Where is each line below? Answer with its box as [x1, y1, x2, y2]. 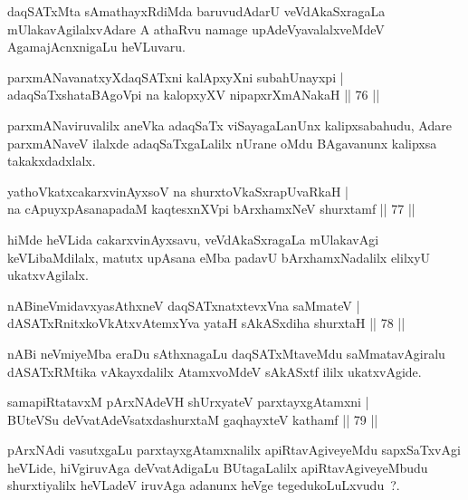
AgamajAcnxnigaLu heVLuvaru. [7, 37, 186, 56]
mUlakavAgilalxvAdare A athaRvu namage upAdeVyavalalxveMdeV [7, 19, 385, 38]
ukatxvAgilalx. [7, 265, 89, 284]
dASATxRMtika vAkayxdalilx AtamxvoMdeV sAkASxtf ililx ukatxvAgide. [7, 361, 422, 380]
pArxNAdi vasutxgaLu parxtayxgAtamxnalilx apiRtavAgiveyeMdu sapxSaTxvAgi [7, 440, 461, 459]
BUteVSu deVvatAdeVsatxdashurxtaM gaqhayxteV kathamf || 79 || [7, 409, 378, 428]
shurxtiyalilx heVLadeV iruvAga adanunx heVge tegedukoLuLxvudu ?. [7, 476, 400, 495]
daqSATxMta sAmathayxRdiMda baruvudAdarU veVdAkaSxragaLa [7, 2, 386, 20]
